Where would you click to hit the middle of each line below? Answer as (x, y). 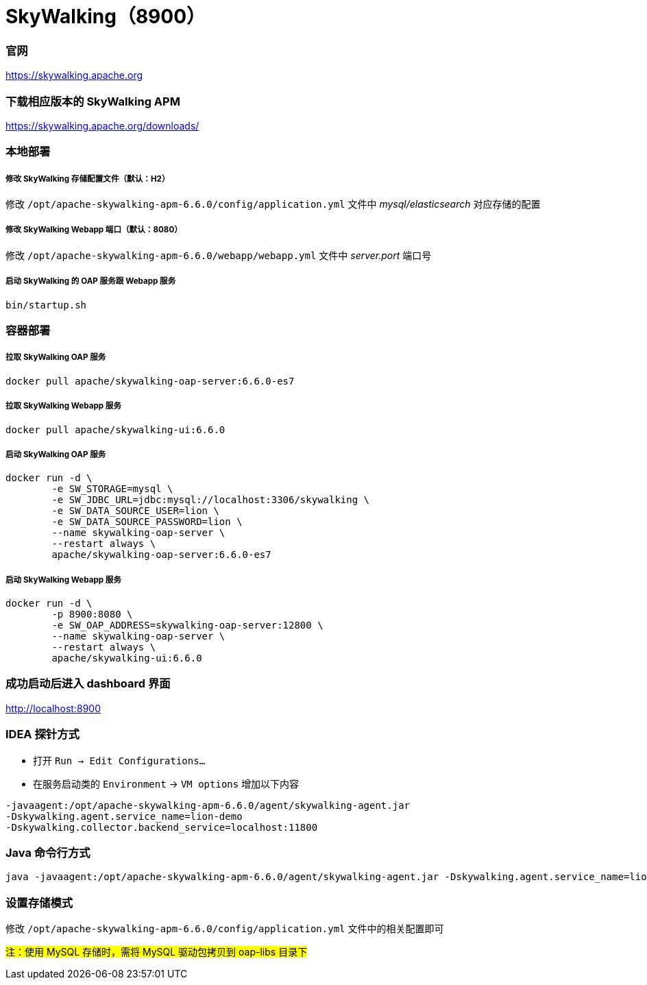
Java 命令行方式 (48, 852)
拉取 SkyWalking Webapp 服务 (63, 406)
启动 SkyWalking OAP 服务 (56, 454)
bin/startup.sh (46, 305)
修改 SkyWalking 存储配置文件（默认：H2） (88, 179)
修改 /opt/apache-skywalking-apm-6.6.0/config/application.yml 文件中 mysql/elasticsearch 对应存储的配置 (273, 204)
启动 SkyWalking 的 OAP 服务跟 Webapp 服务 (91, 281)
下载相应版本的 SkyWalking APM (93, 101)
